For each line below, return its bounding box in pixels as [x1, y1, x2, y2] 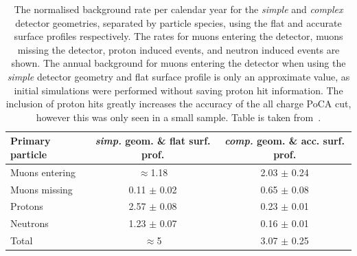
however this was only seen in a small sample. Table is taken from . [36, 109, 321, 124]
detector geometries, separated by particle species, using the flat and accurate [15, 15, 342, 30]
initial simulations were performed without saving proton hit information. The [14, 83, 343, 97]
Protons [10, 199, 43, 213]
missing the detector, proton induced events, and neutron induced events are [17, 42, 340, 56]
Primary [10, 134, 51, 148]
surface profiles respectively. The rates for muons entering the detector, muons [14, 29, 343, 43]
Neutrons [10, 216, 49, 231]
